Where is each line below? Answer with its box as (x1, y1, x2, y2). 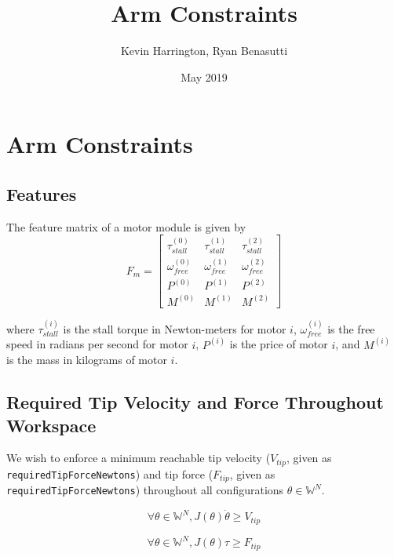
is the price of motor (229, 336, 328, 352)
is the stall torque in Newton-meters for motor (63, 320, 286, 337)
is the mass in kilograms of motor (6, 351, 167, 368)
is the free (327, 320, 375, 337)
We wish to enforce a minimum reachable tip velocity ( (6, 450, 271, 466)
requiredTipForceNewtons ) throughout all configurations (6, 482, 284, 498)
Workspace (6, 413, 97, 437)
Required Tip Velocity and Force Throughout (6, 390, 384, 414)
